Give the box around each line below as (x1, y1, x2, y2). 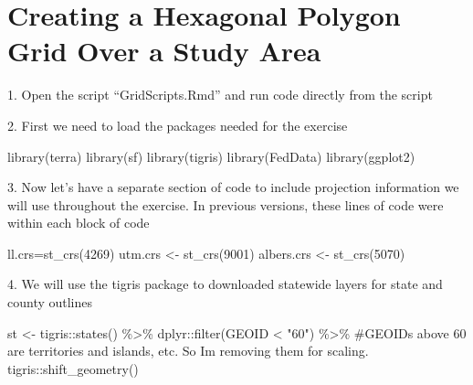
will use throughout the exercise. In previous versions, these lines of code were (7, 195, 444, 214)
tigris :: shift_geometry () (7, 358, 139, 378)
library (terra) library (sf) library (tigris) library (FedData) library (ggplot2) (7, 146, 415, 166)
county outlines (7, 293, 93, 312)
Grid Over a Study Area (7, 32, 321, 70)
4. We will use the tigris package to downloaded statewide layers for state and (7, 274, 443, 294)
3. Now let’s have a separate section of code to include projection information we (7, 177, 459, 197)
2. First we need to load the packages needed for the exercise (7, 115, 348, 134)
